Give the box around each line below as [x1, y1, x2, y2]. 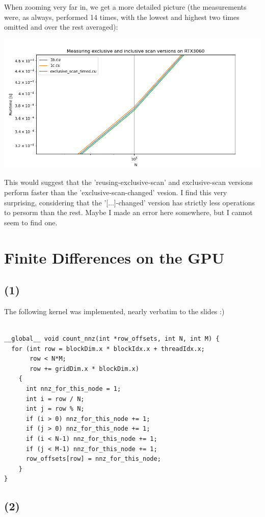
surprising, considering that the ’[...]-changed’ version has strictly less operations [4, 197, 255, 207]
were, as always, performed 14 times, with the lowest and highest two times [4, 11, 240, 22]
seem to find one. [4, 217, 58, 227]
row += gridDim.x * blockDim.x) [30, 365, 139, 372]
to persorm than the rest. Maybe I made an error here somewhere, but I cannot [4, 207, 253, 218]
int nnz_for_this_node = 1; [25, 385, 121, 393]
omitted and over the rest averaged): [4, 21, 118, 32]
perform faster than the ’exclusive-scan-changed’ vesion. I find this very [4, 186, 227, 197]
